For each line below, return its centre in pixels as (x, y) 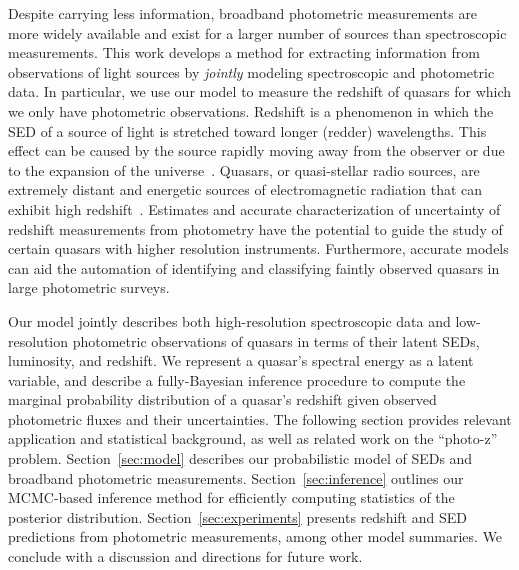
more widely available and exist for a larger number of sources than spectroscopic (257, 32)
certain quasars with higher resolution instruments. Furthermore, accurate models (258, 248)
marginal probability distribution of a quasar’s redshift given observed (222, 399)
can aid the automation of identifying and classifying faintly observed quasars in (254, 267)
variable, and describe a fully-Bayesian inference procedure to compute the (237, 379)
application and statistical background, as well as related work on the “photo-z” (253, 438)
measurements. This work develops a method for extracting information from (244, 52)
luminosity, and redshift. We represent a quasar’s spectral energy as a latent (241, 360)
